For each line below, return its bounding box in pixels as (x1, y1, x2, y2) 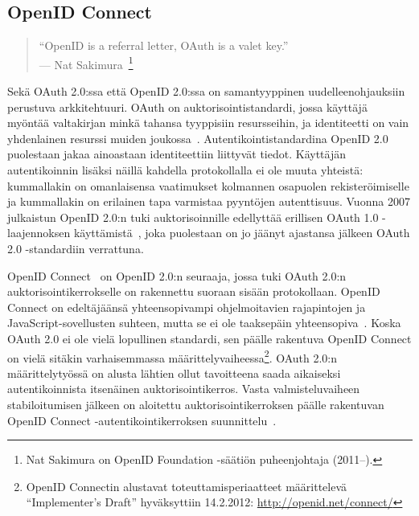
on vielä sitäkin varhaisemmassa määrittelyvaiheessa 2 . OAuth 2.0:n (7, 346, 338, 366)
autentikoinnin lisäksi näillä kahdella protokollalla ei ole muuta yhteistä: (7, 162, 364, 178)
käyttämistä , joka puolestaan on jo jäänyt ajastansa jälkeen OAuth (73, 224, 410, 241)
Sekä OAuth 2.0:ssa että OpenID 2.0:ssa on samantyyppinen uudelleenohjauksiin (7, 83, 405, 100)
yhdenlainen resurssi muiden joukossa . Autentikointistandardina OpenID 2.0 (7, 129, 388, 146)
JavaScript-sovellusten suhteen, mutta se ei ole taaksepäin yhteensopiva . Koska (7, 314, 401, 331)
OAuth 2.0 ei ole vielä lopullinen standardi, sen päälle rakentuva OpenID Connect (7, 330, 412, 346)
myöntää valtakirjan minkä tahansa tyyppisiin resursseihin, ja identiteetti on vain (7, 114, 409, 131)
